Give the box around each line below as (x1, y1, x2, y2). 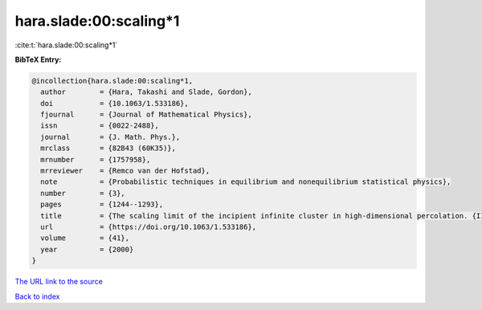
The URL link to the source (14, 277, 104, 287)
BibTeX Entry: (14, 55, 62, 64)
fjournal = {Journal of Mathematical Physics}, (40, 110, 252, 120)
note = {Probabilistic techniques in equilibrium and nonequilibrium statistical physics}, (40, 177, 451, 186)
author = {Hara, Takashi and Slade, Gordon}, (40, 88, 252, 96)
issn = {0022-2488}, (40, 121, 160, 130)
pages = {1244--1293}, (40, 200, 164, 209)
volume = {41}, (40, 234, 130, 243)
